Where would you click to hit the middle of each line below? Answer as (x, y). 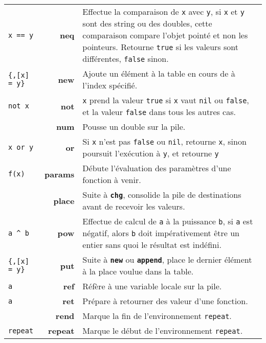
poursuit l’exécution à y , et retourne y (151, 153)
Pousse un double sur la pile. (134, 127)
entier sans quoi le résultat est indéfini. (152, 245)
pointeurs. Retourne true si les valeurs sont (160, 47)
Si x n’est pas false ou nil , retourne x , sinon (164, 141)
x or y (21, 147)
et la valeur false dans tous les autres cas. (159, 112)
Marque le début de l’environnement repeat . (163, 330)
